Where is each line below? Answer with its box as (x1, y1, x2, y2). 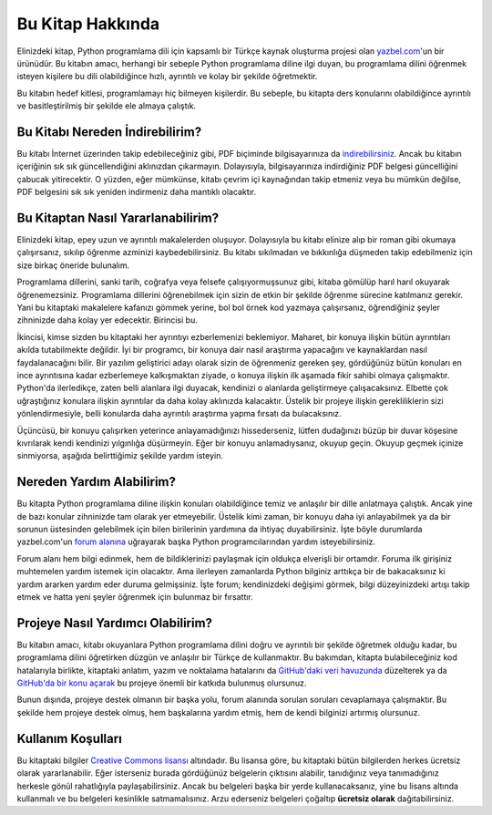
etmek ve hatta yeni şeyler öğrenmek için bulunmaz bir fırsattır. (16, 591, 254, 602)
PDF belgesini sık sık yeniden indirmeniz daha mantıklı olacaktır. (16, 187, 257, 198)
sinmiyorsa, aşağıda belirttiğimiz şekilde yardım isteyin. (16, 450, 223, 461)
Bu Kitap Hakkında (16, 14, 160, 34)
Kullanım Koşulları (16, 730, 122, 747)
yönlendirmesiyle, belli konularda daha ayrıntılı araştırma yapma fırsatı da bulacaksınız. (16, 408, 342, 419)
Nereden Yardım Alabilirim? (16, 474, 177, 490)
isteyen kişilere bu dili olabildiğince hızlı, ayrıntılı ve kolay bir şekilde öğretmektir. (16, 71, 318, 82)
